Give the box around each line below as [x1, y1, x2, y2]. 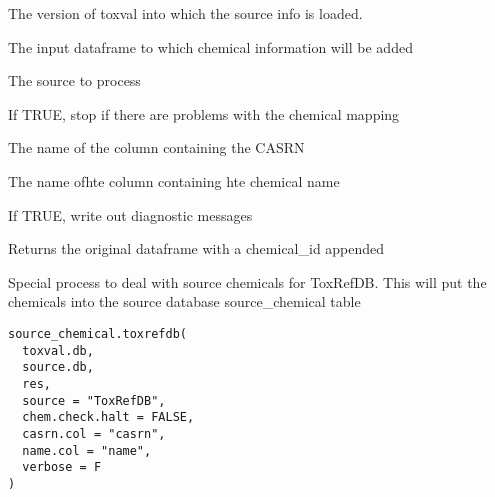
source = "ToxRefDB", [22, 393, 166, 408]
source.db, [22, 360, 94, 375]
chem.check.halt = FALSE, [22, 410, 195, 425]
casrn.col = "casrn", [22, 426, 166, 441]
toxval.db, [22, 343, 94, 358]
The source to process [8, 70, 141, 91]
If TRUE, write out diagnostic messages [8, 204, 253, 225]
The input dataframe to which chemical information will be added [8, 36, 413, 57]
